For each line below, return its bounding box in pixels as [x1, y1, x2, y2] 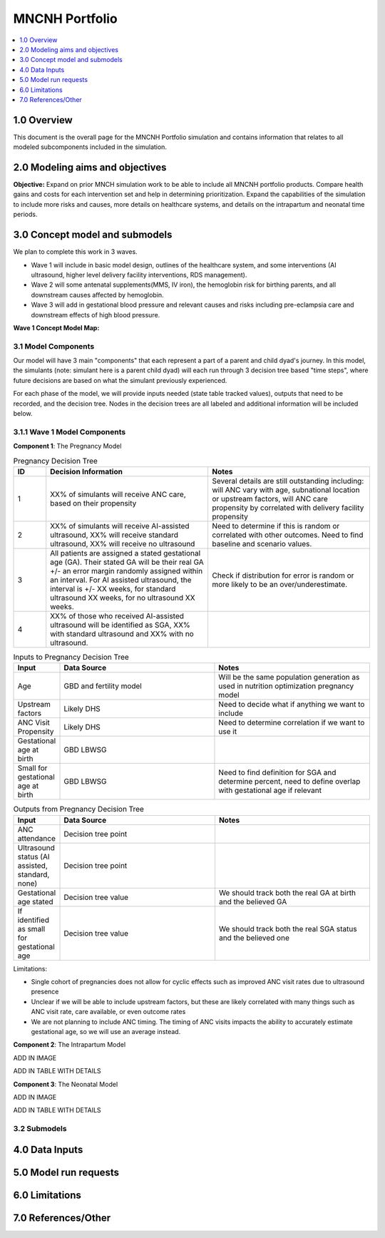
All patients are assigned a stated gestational [50, 548, 201, 558]
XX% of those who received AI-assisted [50, 610, 185, 620]
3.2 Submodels [13, 1124, 67, 1134]
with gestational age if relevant [218, 785, 322, 795]
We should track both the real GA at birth [218, 888, 356, 898]
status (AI [17, 851, 50, 861]
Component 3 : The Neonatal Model [13, 1080, 118, 1088]
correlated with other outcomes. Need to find [211, 530, 364, 540]
